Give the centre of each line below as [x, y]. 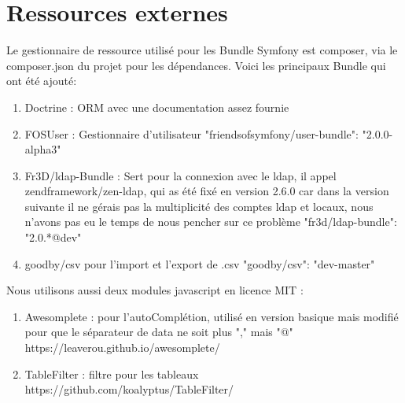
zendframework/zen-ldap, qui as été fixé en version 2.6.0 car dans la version [207, 191]
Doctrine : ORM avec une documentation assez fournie [157, 107]
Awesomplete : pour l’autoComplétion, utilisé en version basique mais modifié [212, 316]
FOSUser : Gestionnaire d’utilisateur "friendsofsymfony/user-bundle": [191, 133]
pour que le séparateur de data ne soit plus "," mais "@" [159, 332]
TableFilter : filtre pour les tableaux [112, 373]
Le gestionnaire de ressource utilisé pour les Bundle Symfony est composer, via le [202, 50]
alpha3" [43, 149]
